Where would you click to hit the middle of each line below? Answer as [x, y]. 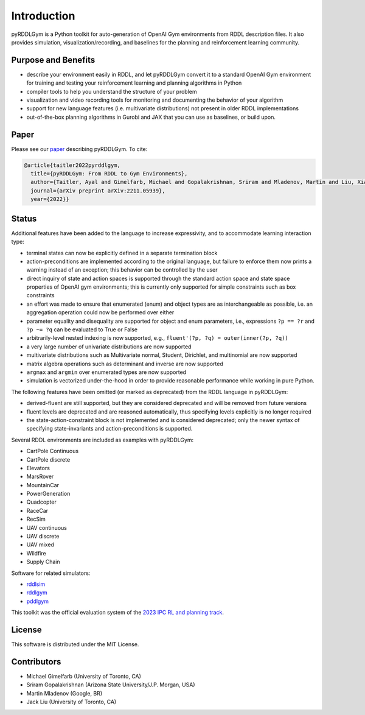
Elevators [38, 468]
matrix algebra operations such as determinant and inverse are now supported [125, 364]
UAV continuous [47, 527]
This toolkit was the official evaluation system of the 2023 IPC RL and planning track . [118, 613]
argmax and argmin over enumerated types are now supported [106, 372]
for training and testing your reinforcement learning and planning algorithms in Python [134, 83]
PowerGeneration [48, 494]
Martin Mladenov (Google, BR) [64, 693]
